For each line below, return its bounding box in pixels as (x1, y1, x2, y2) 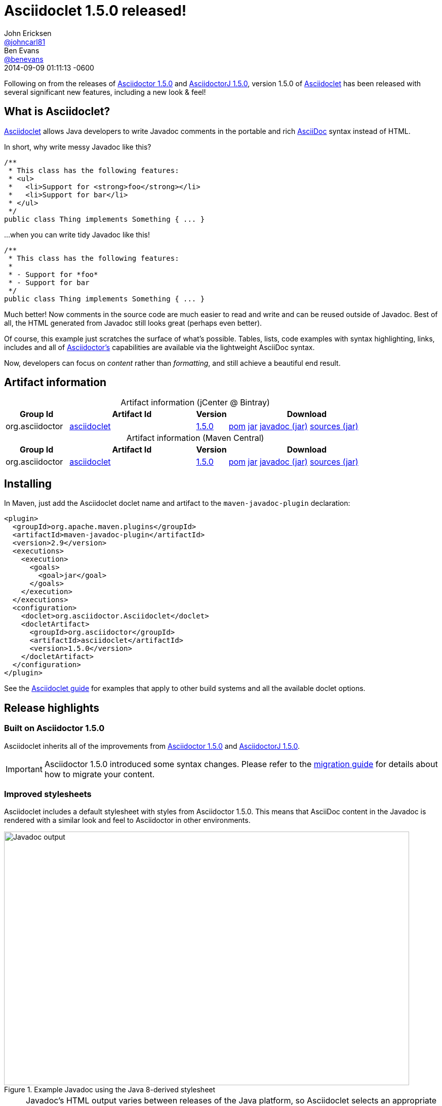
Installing (4, 477, 52, 490)
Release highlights (4, 701, 100, 714)
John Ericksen (4, 28, 52, 38)
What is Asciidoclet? (4, 105, 110, 118)
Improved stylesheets (4, 788, 92, 799)
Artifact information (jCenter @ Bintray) (120, 397, 270, 408)
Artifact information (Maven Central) (126, 433, 264, 443)
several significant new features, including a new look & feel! (4, 87, 206, 96)
